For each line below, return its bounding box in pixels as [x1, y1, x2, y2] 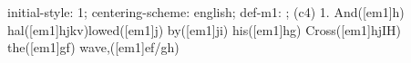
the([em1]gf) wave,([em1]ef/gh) [7, 38, 180, 57]
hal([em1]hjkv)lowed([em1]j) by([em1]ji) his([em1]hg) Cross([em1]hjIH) [7, 20, 401, 39]
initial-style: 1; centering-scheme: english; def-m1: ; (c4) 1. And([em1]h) [7, 3, 405, 21]
